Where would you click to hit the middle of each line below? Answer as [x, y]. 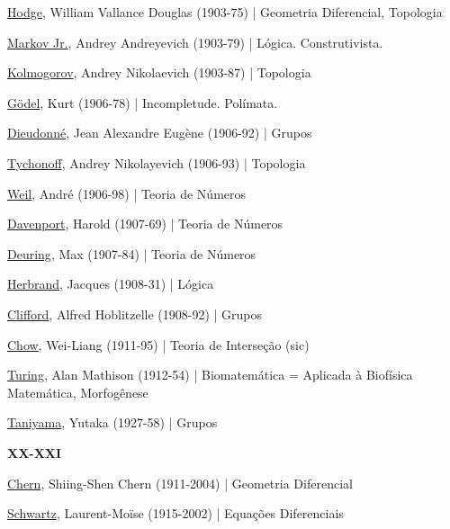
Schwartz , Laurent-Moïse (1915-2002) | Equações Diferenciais [175, 513]
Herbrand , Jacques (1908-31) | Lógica [111, 284]
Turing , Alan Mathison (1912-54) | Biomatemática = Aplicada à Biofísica [210, 375]
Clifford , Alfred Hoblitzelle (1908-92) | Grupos [135, 314]
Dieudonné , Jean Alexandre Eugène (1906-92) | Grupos [160, 133]
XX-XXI [35, 452]
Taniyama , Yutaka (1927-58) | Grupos [112, 422]
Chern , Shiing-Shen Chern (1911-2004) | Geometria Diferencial [180, 483]
